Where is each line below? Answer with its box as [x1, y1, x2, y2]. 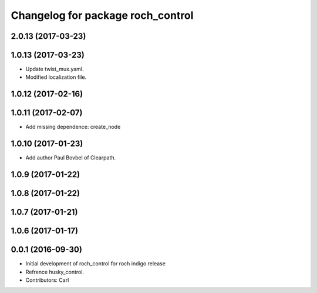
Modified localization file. [25, 74, 87, 81]
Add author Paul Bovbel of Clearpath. [25, 154, 116, 161]
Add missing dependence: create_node [25, 124, 121, 131]
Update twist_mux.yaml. [25, 65, 84, 73]
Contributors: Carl [25, 277, 69, 284]
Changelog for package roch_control [11, 9, 194, 22]
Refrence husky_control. [25, 268, 85, 275]
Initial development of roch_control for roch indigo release [25, 260, 166, 267]
